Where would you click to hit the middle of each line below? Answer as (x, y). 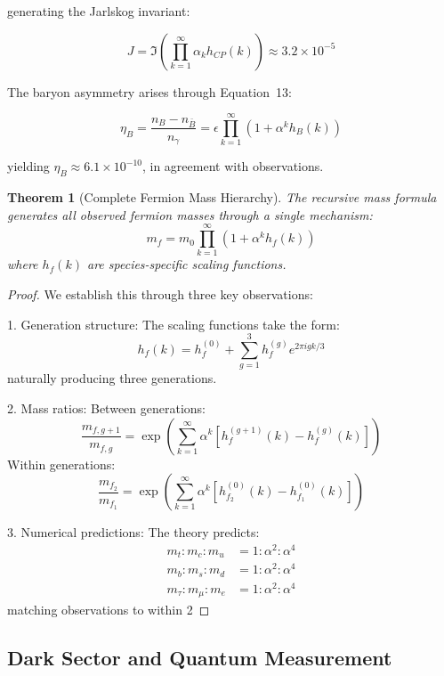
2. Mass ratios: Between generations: (106, 407)
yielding (28, 166)
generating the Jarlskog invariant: (99, 11)
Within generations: (61, 464)
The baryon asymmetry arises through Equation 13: (149, 91)
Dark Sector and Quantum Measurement (200, 658)
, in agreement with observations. (233, 166)
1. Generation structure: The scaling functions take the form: (174, 324)
